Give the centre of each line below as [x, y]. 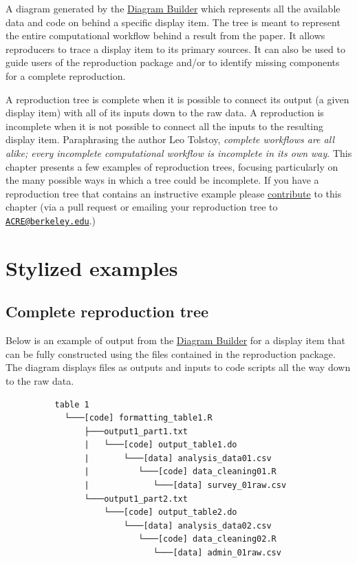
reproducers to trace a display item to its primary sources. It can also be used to [175, 49]
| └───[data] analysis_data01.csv [178, 458]
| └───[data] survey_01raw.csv [185, 486]
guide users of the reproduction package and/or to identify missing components [173, 62]
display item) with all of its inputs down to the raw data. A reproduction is [165, 113]
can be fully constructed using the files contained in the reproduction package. [171, 353]
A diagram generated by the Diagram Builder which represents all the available [173, 8]
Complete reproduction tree [107, 311]
